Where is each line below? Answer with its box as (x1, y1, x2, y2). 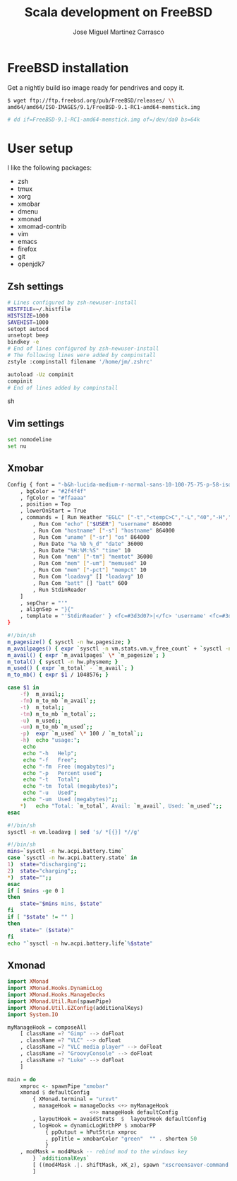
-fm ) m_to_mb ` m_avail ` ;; (20, 697, 97, 704)
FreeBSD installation (7, 59, 129, 76)
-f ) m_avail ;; (20, 691, 65, 698)
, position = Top (20, 501, 71, 508)
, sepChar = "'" (20, 599, 68, 607)
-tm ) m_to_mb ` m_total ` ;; (20, 710, 97, 718)
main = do (7, 1076, 37, 1083)
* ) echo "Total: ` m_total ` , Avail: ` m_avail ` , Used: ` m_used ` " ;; (20, 802, 223, 810)
